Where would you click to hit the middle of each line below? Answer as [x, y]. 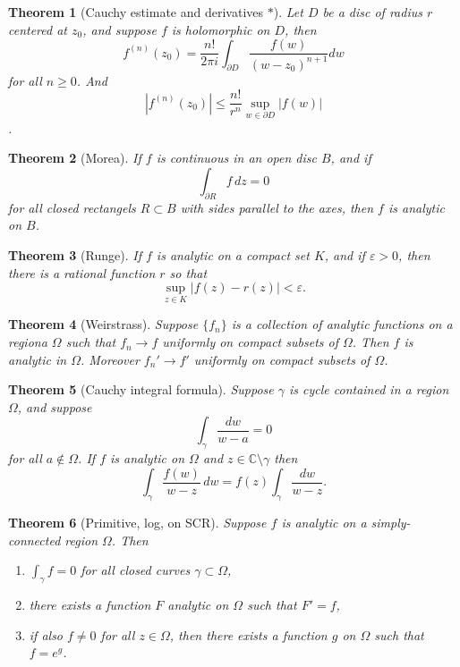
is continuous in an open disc [236, 158]
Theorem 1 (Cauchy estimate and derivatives [136, 12]
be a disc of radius [372, 12]
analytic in [38, 359]
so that [188, 272]
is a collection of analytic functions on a [342, 324]
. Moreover [110, 359]
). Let [288, 12]
